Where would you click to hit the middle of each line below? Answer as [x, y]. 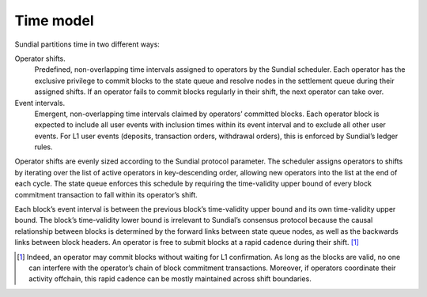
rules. [43, 147]
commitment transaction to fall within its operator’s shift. [106, 194]
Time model [54, 21]
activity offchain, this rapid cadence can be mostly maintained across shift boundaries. [170, 279]
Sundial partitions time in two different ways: [87, 44]
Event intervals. [40, 103]
